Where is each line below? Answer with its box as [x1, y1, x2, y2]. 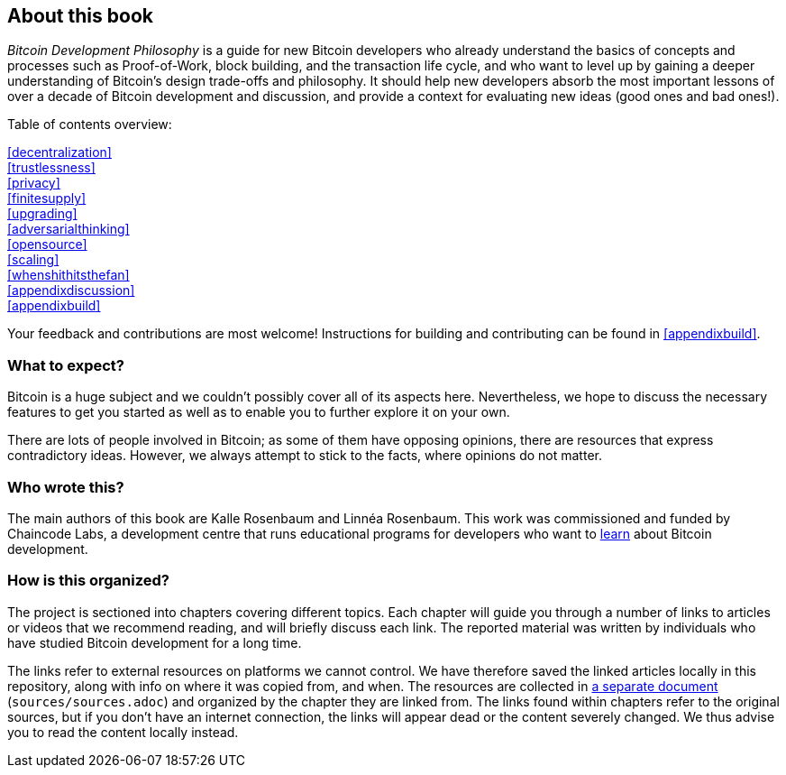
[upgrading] [7, 206, 78, 222]
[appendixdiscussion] [7, 282, 135, 299]
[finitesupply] [7, 190, 87, 207]
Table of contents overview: [7, 116, 172, 133]
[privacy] [7, 175, 60, 191]
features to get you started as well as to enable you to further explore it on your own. [7, 404, 510, 420]
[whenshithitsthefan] [7, 267, 130, 283]
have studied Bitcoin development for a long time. [7, 634, 302, 650]
